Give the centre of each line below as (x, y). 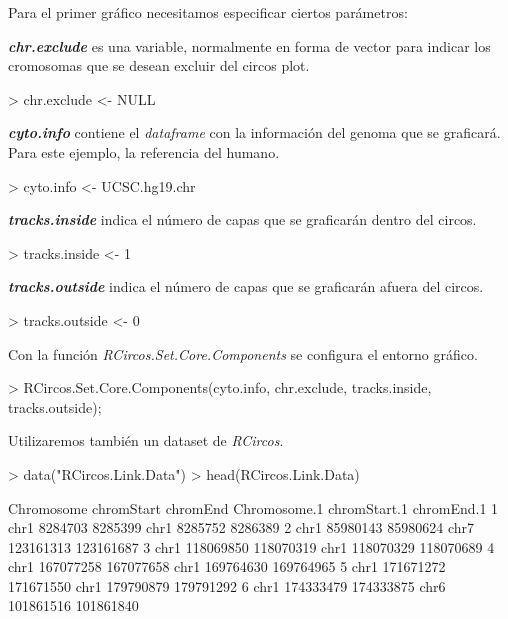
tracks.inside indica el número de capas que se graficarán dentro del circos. (242, 219)
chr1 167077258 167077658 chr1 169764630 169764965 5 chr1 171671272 (227, 566)
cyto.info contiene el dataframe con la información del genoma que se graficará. (254, 132)
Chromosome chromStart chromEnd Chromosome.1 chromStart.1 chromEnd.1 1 (253, 507)
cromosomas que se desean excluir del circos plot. (159, 65)
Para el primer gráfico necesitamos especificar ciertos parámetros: (208, 12)
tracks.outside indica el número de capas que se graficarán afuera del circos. (246, 286)
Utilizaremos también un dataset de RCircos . (146, 440)
